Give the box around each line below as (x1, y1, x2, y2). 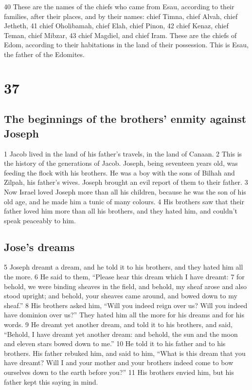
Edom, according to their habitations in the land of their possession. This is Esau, (4, 39, 249, 50)
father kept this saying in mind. (4, 376, 98, 387)
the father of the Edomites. (4, 49, 85, 59)
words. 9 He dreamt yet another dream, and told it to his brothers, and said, (4, 319, 233, 330)
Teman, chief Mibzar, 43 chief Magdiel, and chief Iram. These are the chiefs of (4, 30, 237, 40)
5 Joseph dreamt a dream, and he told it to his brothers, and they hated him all (4, 262, 243, 272)
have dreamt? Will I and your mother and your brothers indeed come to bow (4, 357, 234, 368)
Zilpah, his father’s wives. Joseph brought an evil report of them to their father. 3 (4, 177, 248, 187)
